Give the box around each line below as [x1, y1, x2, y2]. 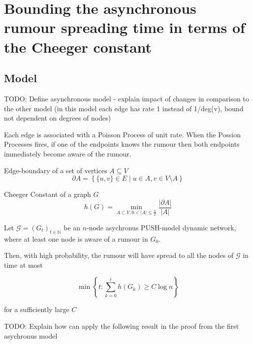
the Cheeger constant [4, 36, 152, 57]
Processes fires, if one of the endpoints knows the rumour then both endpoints [4, 139, 240, 149]
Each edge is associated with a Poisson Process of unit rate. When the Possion [4, 129, 241, 139]
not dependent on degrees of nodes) [4, 113, 111, 123]
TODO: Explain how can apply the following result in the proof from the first [4, 320, 239, 331]
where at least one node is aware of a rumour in [4, 233, 148, 244]
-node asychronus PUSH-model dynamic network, [87, 222, 236, 232]
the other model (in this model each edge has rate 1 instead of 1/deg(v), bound [4, 103, 244, 113]
